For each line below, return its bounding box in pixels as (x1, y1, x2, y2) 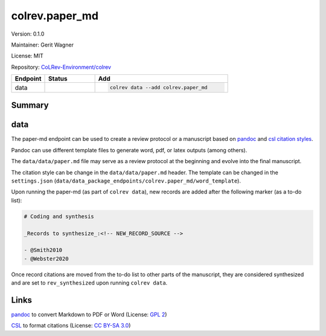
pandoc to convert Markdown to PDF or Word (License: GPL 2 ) (11, 311, 167, 318)
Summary (11, 100, 49, 111)
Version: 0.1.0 (11, 30, 45, 37)
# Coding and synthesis (24, 213, 95, 220)
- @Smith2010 (24, 247, 63, 254)
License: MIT (11, 52, 43, 60)
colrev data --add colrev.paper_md (109, 85, 208, 91)
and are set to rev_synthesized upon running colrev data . (11, 279, 168, 286)
